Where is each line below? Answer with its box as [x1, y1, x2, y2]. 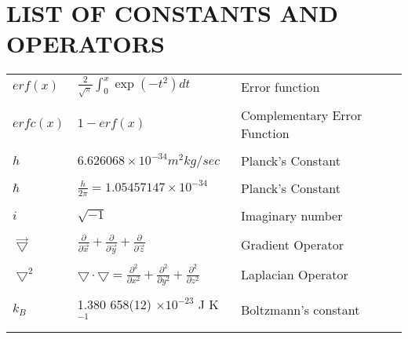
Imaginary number [240, 206, 343, 225]
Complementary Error [240, 106, 362, 125]
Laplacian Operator [240, 265, 348, 284]
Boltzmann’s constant [240, 300, 360, 319]
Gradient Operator [240, 235, 344, 253]
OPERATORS [6, 27, 165, 60]
